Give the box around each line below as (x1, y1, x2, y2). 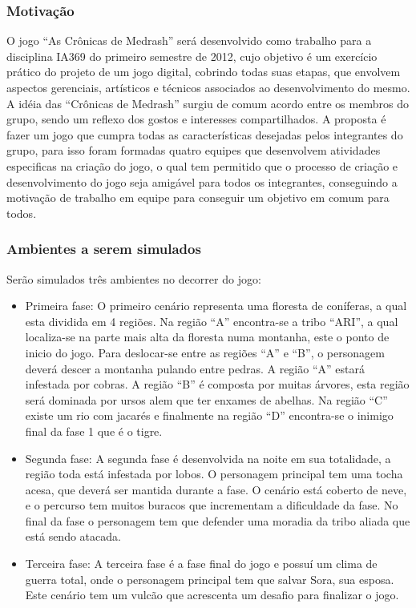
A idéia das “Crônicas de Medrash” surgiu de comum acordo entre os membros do (6, 95, 409, 111)
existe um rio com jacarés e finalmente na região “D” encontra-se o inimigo (25, 407, 394, 424)
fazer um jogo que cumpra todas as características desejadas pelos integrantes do (6, 126, 403, 143)
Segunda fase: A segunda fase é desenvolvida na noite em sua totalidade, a (25, 449, 391, 466)
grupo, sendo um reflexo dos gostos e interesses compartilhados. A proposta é (6, 111, 386, 127)
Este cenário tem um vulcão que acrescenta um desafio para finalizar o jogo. (25, 586, 399, 603)
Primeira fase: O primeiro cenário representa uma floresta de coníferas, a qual (25, 297, 407, 314)
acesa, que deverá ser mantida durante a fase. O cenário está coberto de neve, (25, 481, 407, 497)
